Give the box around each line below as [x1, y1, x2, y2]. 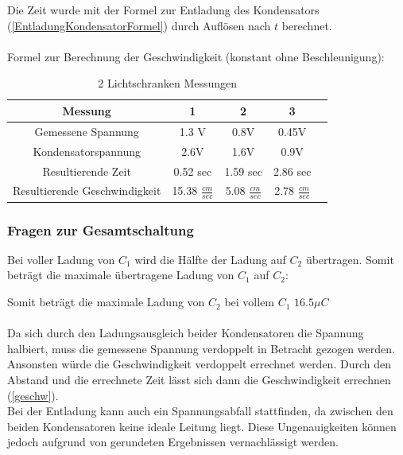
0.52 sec [173, 162, 212, 179]
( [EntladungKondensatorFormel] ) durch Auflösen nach [7, 17, 271, 33]
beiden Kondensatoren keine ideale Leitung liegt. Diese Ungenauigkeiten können [7, 418, 397, 434]
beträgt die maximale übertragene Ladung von [7, 266, 234, 283]
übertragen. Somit [305, 251, 394, 267]
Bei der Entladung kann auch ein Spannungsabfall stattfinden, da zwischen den [7, 402, 393, 419]
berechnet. [281, 17, 332, 33]
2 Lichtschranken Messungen [98, 75, 238, 91]
